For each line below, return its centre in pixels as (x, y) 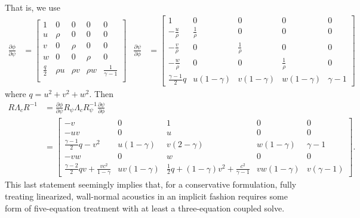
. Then (101, 93)
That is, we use (33, 7)
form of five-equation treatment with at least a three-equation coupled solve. (145, 208)
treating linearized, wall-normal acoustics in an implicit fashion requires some (146, 196)
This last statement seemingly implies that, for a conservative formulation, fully (151, 184)
